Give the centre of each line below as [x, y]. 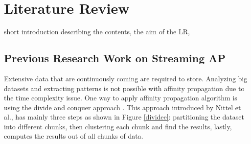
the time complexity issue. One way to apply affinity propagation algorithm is [121, 98]
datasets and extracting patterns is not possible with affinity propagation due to [124, 88]
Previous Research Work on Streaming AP [115, 58]
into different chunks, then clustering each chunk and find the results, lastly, [118, 126]
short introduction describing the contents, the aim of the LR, [97, 32]
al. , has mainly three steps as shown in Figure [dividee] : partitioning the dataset [124, 117]
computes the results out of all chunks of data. [74, 136]
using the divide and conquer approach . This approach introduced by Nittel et [123, 107]
